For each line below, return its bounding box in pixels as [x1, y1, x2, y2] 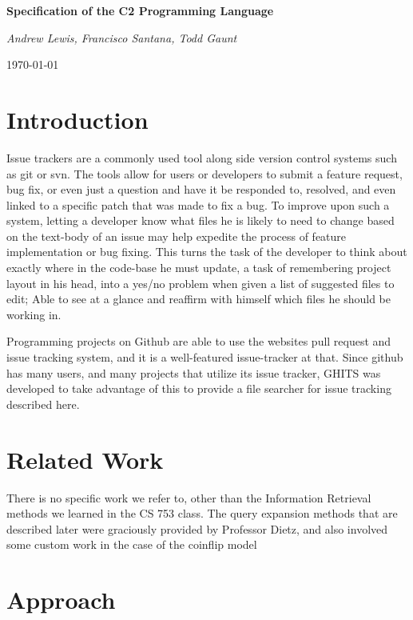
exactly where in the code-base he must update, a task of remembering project [6, 259, 391, 276]
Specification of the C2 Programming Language [6, 2, 274, 18]
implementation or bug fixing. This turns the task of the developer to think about [6, 243, 407, 260]
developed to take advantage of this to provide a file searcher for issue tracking [6, 380, 391, 397]
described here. [6, 395, 80, 412]
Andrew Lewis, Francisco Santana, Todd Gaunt [6, 29, 237, 46]
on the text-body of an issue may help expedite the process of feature [6, 227, 347, 244]
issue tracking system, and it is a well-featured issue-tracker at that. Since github [6, 349, 403, 366]
